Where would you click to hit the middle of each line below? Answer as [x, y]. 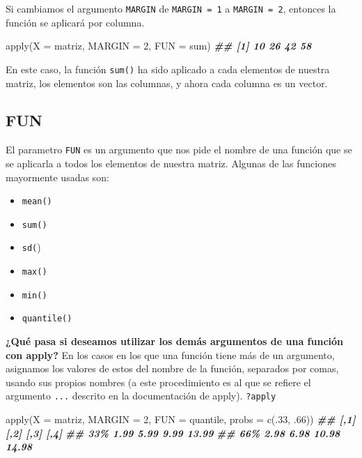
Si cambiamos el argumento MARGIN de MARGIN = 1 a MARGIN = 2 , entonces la [171, 8]
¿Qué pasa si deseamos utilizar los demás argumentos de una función [175, 341]
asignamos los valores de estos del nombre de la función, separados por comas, [172, 368]
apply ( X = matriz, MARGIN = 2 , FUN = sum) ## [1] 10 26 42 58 [159, 46]
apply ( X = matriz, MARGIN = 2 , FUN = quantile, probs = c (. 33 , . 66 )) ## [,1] [181, 419]
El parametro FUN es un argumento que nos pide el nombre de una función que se [179, 150]
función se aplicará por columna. [75, 22]
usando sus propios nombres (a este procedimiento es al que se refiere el [158, 382]
